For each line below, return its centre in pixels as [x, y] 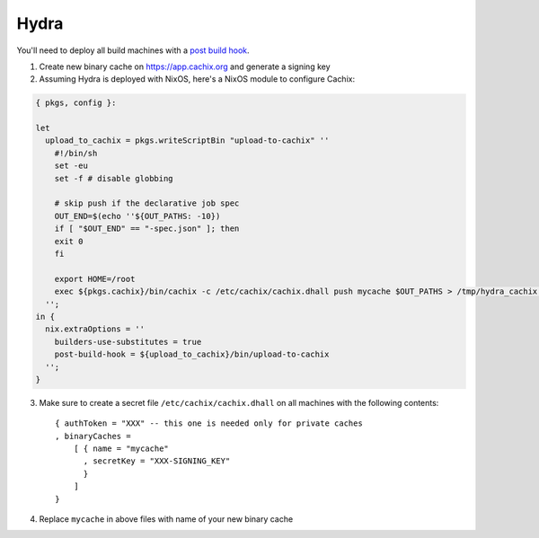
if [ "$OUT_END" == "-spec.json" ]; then [147, 229]
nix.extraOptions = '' [95, 329]
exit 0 [69, 241]
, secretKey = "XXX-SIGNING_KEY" [157, 461]
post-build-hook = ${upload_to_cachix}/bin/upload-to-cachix [192, 354]
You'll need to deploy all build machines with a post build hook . [133, 50]
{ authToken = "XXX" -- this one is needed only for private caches [209, 423]
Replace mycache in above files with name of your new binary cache [166, 519]
